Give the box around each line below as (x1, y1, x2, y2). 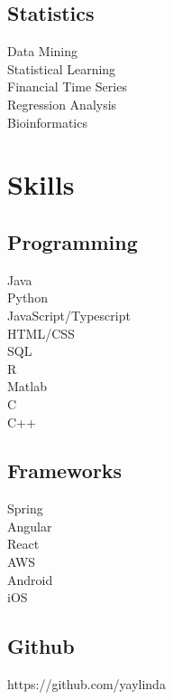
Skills (7, 166, 75, 203)
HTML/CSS (7, 323, 75, 342)
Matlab (7, 377, 47, 396)
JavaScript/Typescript (7, 305, 131, 324)
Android (7, 570, 53, 589)
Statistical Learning (7, 59, 116, 78)
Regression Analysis (7, 94, 117, 113)
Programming (7, 227, 138, 255)
